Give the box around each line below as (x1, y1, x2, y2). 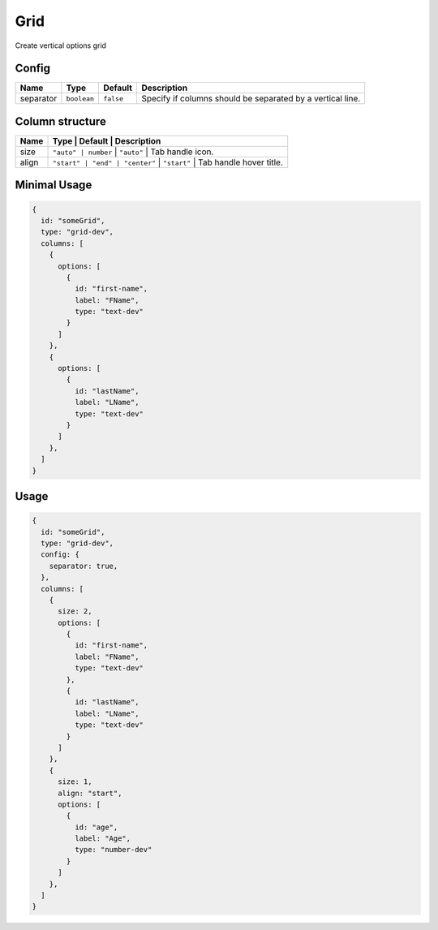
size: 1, (58, 777, 92, 786)
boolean (66, 94, 95, 103)
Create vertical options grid (15, 41, 107, 50)
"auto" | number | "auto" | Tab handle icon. (52, 146, 214, 157)
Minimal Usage (15, 179, 92, 192)
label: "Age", (74, 834, 131, 843)
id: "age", (74, 822, 118, 832)
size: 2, (58, 607, 92, 616)
